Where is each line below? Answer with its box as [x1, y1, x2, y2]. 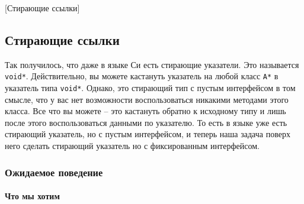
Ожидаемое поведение [5, 164, 103, 179]
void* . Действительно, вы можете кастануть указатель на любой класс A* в [5, 70, 279, 82]
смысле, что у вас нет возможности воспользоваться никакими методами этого [5, 93, 289, 105]
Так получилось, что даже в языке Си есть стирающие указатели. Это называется [5, 58, 299, 70]
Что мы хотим [5, 190, 60, 202]
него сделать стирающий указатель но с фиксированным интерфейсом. [5, 140, 260, 152]
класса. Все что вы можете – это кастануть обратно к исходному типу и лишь [5, 105, 286, 117]
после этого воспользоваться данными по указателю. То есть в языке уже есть [5, 116, 287, 128]
